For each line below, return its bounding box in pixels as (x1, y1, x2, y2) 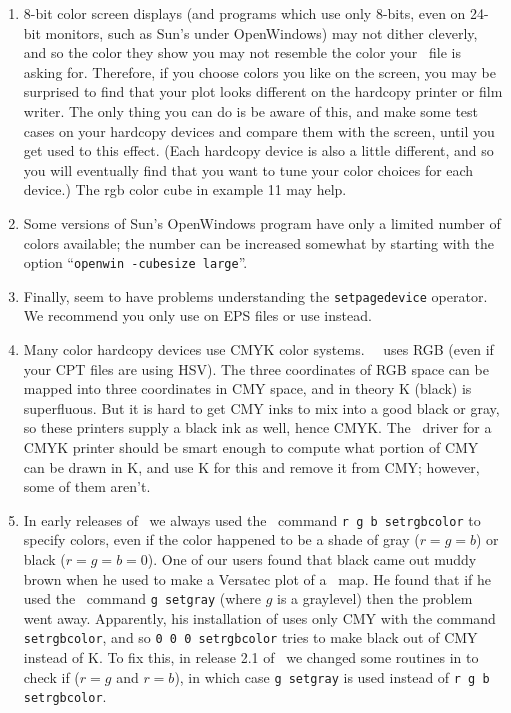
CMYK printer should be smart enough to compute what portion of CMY (23, 437, 479, 457)
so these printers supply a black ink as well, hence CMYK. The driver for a (23, 417, 492, 438)
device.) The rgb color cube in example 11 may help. (23, 179, 347, 200)
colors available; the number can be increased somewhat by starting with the (23, 232, 495, 253)
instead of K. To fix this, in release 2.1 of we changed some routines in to (23, 647, 479, 668)
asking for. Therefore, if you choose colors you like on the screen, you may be (23, 61, 496, 82)
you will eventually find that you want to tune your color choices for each (23, 159, 474, 180)
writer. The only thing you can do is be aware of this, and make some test (23, 100, 479, 121)
